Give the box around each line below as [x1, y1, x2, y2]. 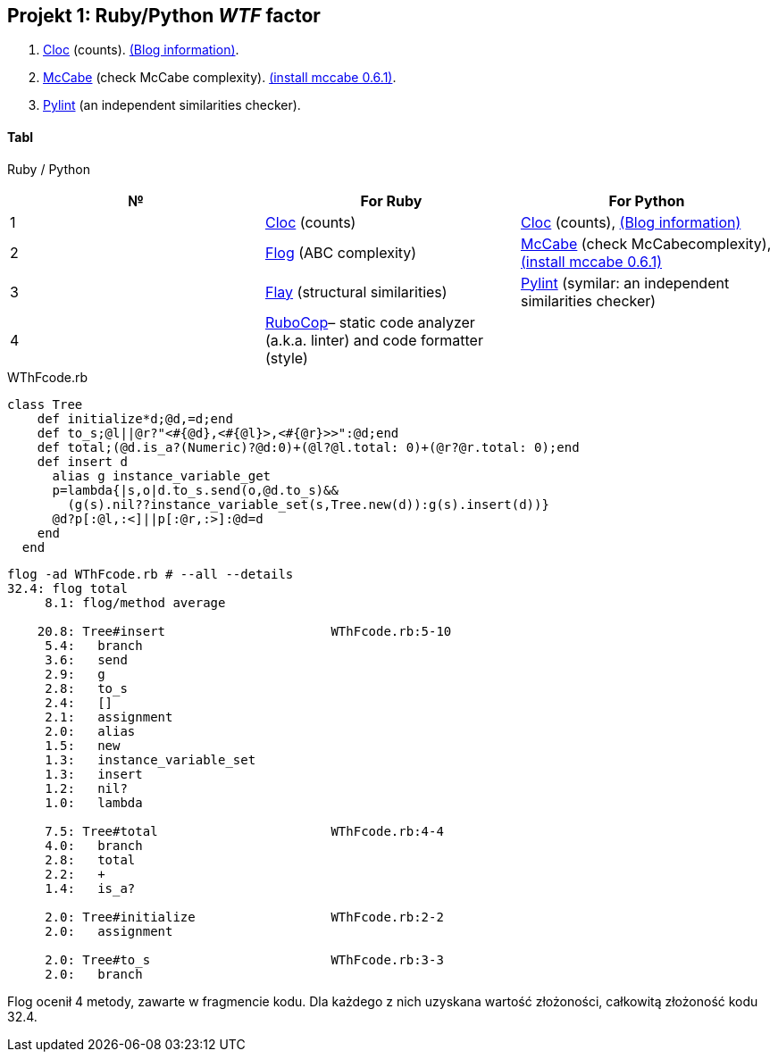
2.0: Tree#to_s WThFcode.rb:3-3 [45, 952, 444, 967]
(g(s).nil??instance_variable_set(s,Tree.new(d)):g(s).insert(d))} [67, 496, 549, 512]
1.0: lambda [45, 795, 143, 810]
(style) [264, 348, 308, 367]
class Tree [7, 396, 83, 412]
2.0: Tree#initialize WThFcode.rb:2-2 [45, 909, 444, 924]
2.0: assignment [45, 923, 173, 938]
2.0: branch [45, 966, 143, 981]
